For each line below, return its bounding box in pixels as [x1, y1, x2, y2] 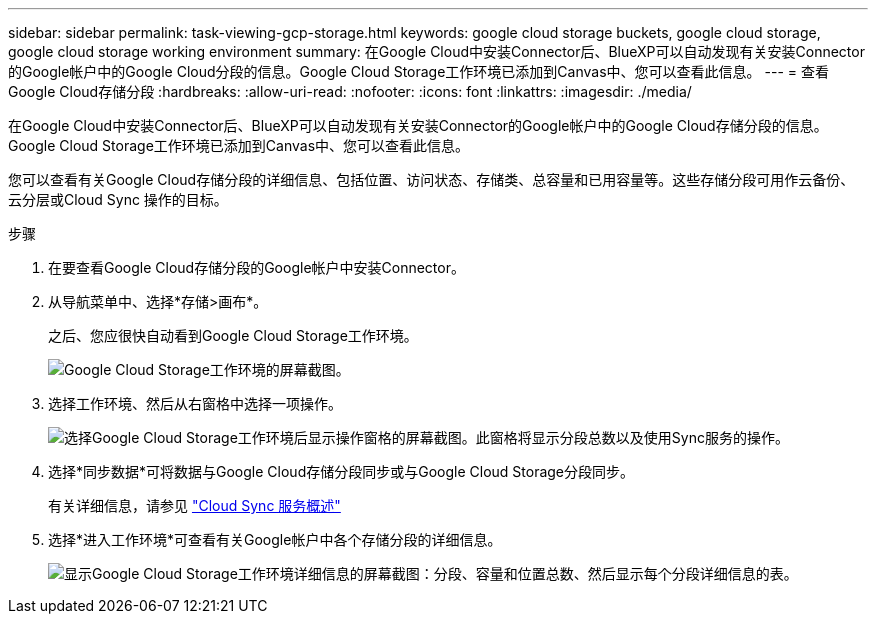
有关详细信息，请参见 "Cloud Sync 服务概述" [48, 497, 341, 514]
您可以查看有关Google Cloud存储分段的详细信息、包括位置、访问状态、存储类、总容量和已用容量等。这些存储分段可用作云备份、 [8, 171, 855, 188]
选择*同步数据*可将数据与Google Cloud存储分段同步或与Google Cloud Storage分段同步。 [48, 463, 635, 480]
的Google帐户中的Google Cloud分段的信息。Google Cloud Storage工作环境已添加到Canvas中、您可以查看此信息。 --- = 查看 [8, 63, 829, 80]
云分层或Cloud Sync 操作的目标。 [8, 191, 228, 208]
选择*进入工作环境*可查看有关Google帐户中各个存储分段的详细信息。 [48, 531, 502, 548]
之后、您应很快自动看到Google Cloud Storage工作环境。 [48, 327, 418, 344]
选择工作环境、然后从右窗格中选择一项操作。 [48, 395, 342, 412]
